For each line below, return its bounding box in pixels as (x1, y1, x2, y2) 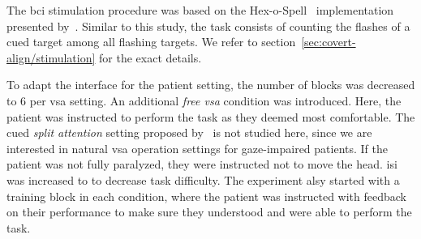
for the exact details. (99, 49, 202, 66)
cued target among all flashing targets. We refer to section (6, 33, 296, 50)
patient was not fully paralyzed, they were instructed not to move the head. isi (6, 156, 397, 173)
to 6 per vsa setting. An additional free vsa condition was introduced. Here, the (6, 92, 402, 109)
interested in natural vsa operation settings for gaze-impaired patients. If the (6, 139, 388, 156)
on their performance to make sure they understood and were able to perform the (6, 203, 412, 220)
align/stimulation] (6, 49, 96, 66)
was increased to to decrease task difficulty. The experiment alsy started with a (6, 171, 400, 188)
